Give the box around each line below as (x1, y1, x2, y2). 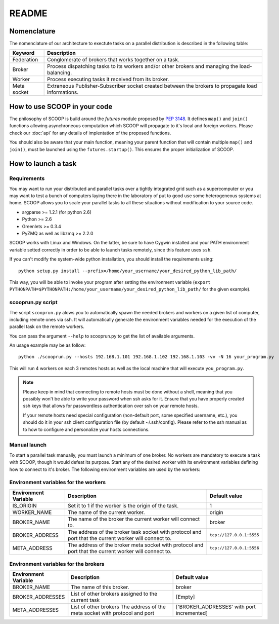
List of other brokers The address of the (71, 603, 166, 610)
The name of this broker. (71, 583, 129, 591)
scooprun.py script (9, 299, 58, 306)
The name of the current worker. (67, 508, 145, 516)
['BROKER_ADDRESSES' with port (175, 603, 256, 610)
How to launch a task (9, 160, 77, 168)
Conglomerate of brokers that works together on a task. (47, 56, 179, 63)
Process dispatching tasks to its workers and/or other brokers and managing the (47, 63, 239, 70)
